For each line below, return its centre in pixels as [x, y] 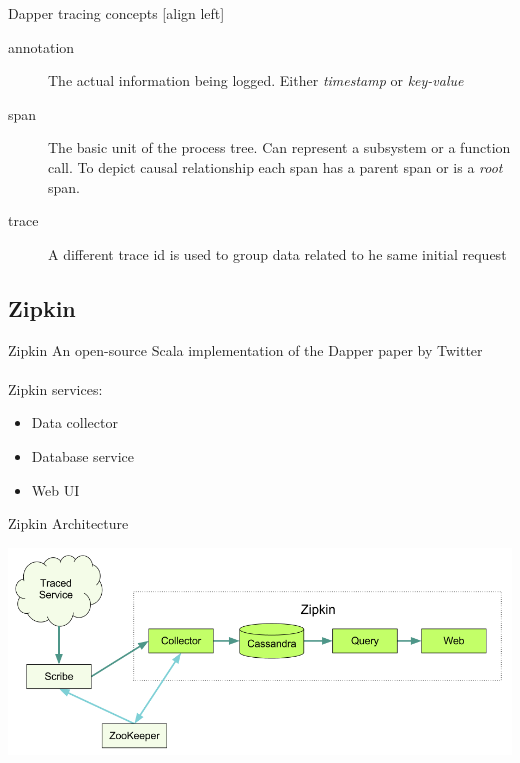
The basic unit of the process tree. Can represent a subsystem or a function [279, 147]
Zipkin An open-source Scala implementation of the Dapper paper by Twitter [245, 349]
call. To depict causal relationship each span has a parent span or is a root [275, 166]
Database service [83, 455]
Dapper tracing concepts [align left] [116, 13]
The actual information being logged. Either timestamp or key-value [256, 80]
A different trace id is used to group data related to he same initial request [277, 253]
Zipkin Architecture [68, 523]
